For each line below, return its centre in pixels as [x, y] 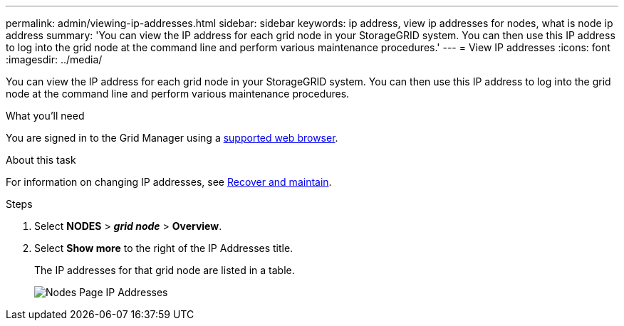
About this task [41, 160]
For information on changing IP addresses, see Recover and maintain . [169, 182]
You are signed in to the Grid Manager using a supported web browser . [172, 138]
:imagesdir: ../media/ [54, 59]
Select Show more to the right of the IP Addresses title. [164, 248]
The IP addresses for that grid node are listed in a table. [165, 270]
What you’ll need [45, 116]
